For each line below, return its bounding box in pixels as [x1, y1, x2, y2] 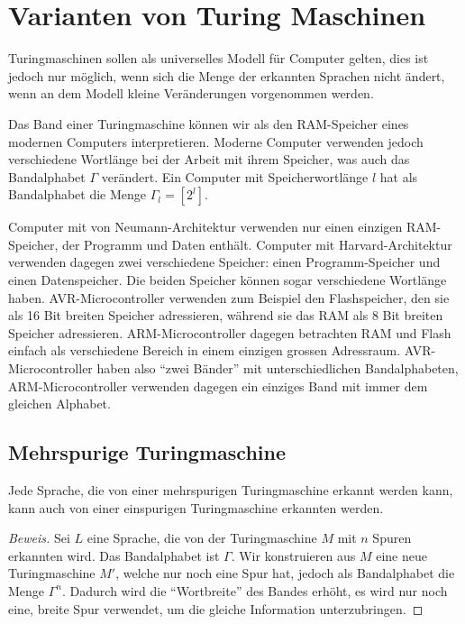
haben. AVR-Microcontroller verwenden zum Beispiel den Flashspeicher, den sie [8, 288, 450, 307]
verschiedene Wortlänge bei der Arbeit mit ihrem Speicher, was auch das [8, 150, 410, 169]
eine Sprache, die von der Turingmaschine [87, 528, 317, 547]
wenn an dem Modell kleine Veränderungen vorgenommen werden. [8, 84, 374, 103]
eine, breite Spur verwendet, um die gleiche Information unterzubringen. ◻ [8, 599, 424, 618]
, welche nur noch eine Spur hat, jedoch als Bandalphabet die [115, 564, 455, 583]
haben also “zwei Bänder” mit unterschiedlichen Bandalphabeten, [96, 359, 459, 378]
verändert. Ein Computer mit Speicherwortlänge [101, 167, 369, 186]
